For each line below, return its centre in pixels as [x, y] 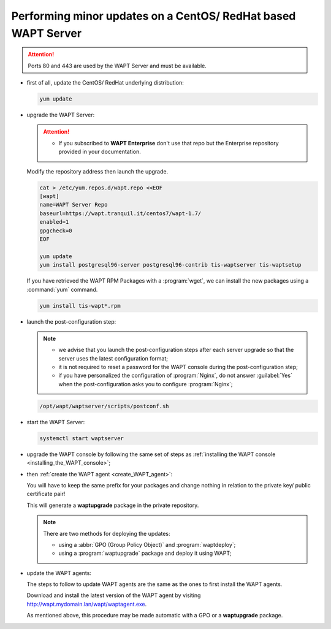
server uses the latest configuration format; [113, 358]
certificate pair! [46, 494]
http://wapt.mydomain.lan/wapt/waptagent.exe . [87, 604]
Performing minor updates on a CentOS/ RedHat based [154, 16]
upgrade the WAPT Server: [61, 115]
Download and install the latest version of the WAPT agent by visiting [114, 595]
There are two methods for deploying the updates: [107, 533]
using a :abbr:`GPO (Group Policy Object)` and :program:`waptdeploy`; [147, 544]
